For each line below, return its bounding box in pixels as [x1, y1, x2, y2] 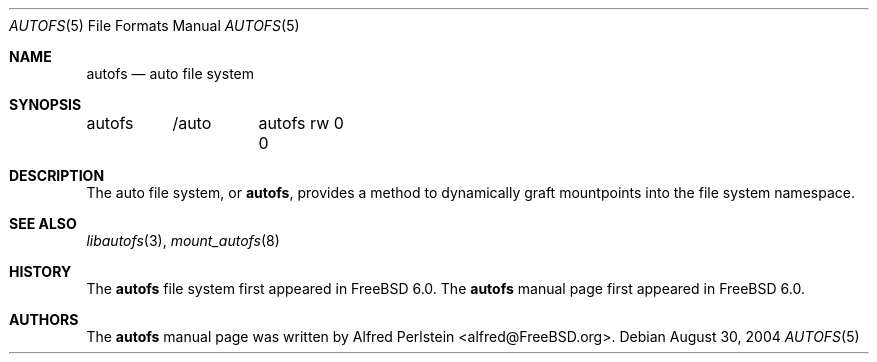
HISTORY [9, 263, 72, 280]
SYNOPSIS [9, 96, 82, 113]
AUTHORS [9, 311, 79, 328]
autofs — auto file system [86, 65, 254, 82]
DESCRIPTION [9, 167, 105, 184]
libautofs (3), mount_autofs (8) [86, 232, 280, 249]
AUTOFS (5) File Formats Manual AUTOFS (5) [9, 17, 300, 34]
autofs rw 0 [258, 113, 344, 133]
